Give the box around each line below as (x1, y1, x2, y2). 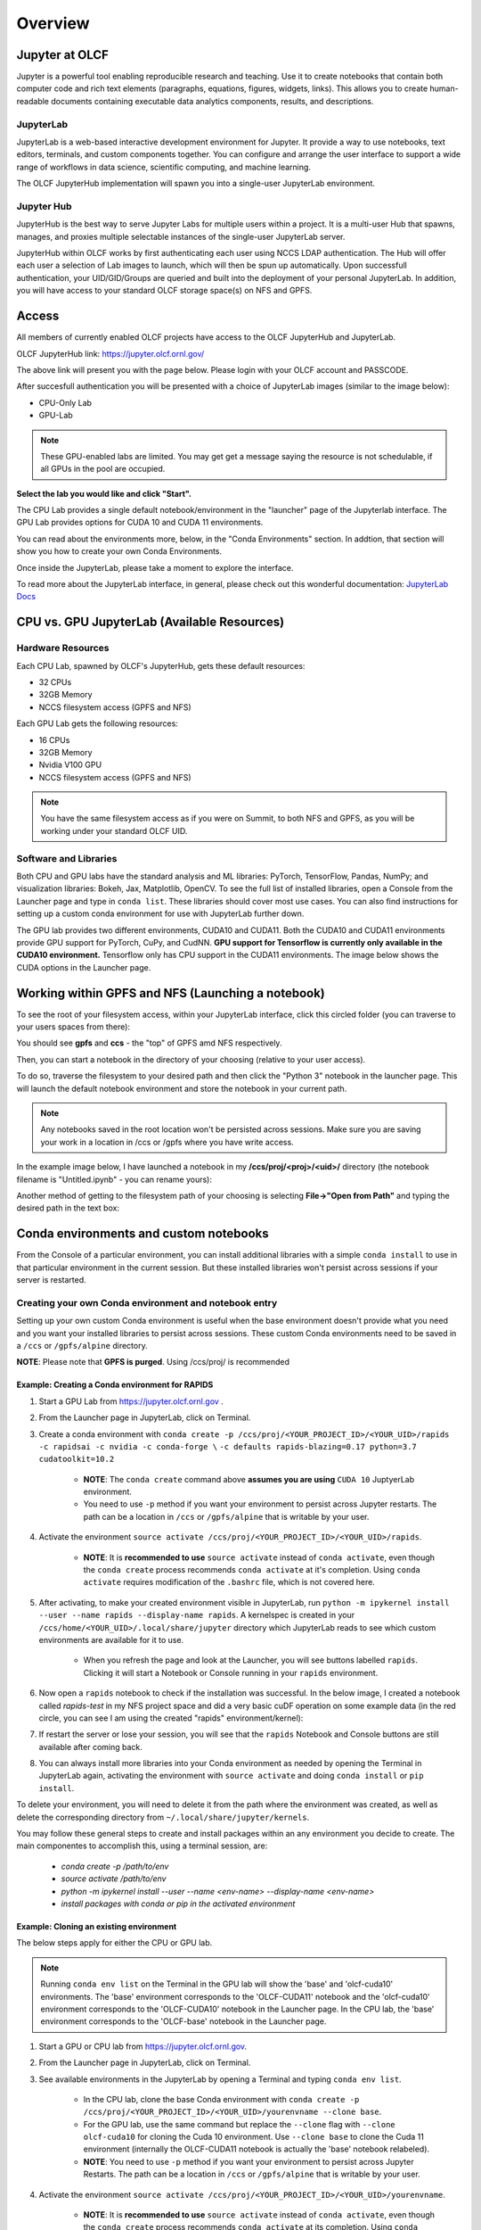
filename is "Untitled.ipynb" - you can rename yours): (16, 1174, 213, 1185)
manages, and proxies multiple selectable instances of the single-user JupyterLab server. (16, 231, 346, 242)
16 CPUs (38, 734, 70, 745)
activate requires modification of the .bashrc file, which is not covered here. (83, 1577, 376, 1588)
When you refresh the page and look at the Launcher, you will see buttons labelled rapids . (83, 1655, 419, 1665)
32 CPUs (38, 676, 72, 687)
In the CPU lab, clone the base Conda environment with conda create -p (83, 2094, 360, 2104)
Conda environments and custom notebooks (16, 1226, 269, 1242)
